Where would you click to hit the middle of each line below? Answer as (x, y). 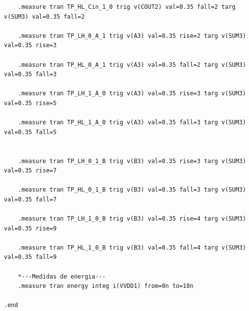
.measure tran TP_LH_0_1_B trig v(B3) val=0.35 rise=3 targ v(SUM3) (132, 161)
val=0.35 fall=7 (30, 199)
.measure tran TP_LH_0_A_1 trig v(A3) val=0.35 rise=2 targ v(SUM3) (132, 36)
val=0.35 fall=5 (30, 132)
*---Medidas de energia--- (62, 276)
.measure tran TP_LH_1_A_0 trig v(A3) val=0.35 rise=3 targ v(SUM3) (132, 94)
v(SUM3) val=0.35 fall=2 (44, 16)
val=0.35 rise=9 (30, 228)
